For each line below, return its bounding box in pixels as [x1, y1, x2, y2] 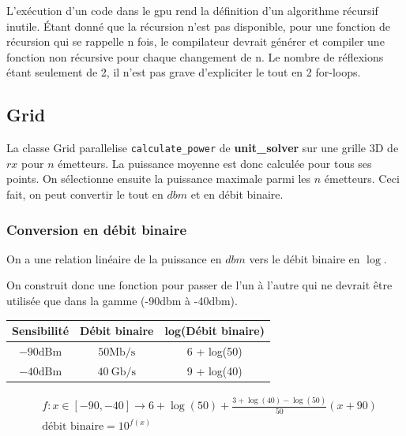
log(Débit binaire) [164, 322, 265, 339]
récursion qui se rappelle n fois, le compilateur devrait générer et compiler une [6, 33, 385, 50]
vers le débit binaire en [249, 250, 360, 266]
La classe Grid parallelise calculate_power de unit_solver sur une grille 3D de [6, 140, 399, 156]
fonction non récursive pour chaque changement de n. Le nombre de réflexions [6, 48, 384, 65]
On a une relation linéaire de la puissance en [6, 250, 222, 266]
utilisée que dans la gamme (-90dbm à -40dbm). [6, 293, 238, 309]
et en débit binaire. [190, 186, 284, 203]
